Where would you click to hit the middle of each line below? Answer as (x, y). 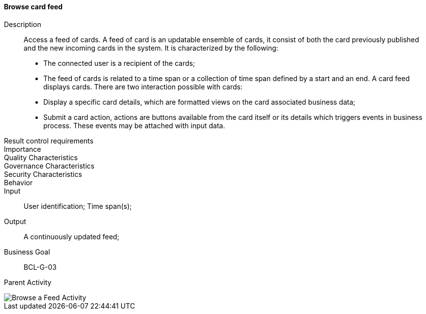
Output (15, 221)
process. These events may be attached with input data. (134, 125)
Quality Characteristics (41, 157)
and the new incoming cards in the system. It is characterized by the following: (151, 48)
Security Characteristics (43, 174)
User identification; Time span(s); (78, 206)
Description (23, 24)
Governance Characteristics (49, 166)
